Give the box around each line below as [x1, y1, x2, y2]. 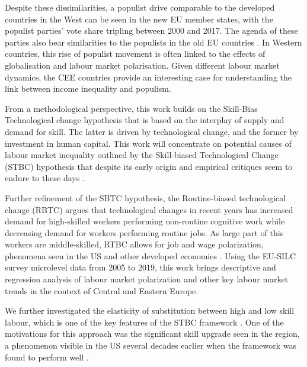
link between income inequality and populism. [5, 82, 171, 95]
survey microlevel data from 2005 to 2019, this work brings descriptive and [5, 261, 276, 273]
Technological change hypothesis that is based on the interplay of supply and [5, 114, 284, 126]
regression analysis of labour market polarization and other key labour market [5, 273, 289, 285]
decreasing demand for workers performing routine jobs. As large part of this [5, 226, 284, 239]
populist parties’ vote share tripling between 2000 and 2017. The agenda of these [5, 24, 298, 37]
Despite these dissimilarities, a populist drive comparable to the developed [5, 1, 275, 13]
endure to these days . [5, 172, 85, 184]
